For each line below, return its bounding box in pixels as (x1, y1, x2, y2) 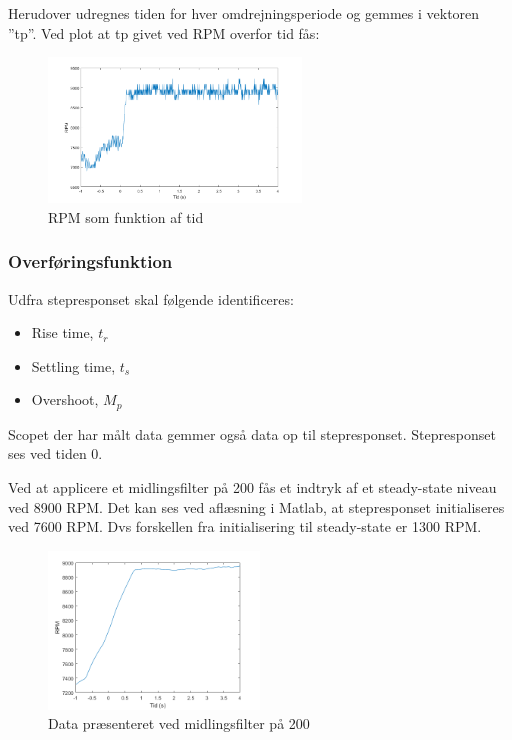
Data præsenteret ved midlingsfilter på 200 (48, 713, 310, 734)
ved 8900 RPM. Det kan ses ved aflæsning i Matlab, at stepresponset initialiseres (8, 496, 505, 517)
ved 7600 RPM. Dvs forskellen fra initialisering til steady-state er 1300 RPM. (8, 516, 482, 537)
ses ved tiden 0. (8, 443, 103, 464)
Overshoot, (31, 389, 99, 410)
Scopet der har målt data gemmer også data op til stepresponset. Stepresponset (8, 423, 496, 444)
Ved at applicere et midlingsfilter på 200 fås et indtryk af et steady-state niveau (8, 476, 497, 497)
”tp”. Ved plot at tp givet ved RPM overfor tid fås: (8, 22, 320, 43)
